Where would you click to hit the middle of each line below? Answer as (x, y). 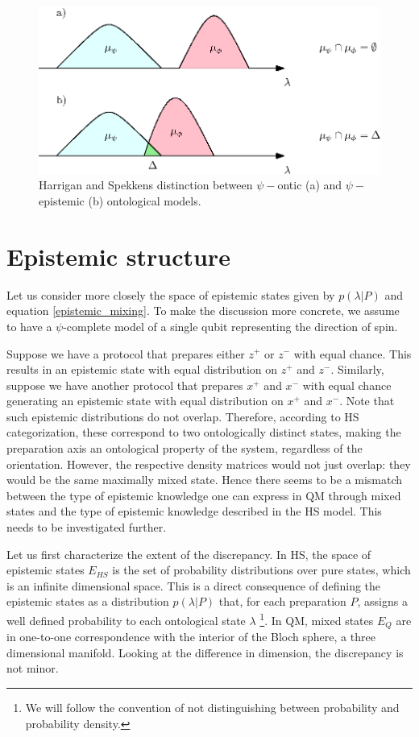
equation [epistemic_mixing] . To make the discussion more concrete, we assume (203, 311)
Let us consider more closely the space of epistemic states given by (171, 294)
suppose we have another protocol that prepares (125, 385)
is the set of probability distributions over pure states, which (261, 570)
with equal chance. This (353, 353)
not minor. (33, 668)
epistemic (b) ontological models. (120, 201)
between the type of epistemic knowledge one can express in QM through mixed (204, 495)
